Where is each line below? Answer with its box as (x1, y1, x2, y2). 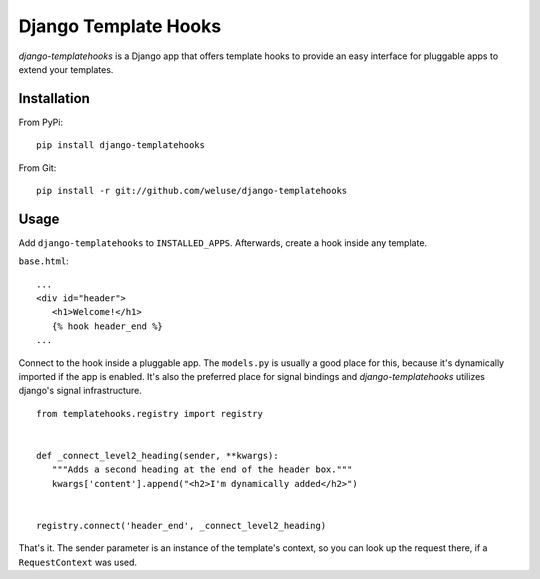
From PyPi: (18, 116, 64, 128)
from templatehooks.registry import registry (36, 408, 264, 419)
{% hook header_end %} (51, 320, 164, 332)
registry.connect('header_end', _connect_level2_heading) (36, 520, 327, 531)
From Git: (18, 161, 57, 174)
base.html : (18, 255, 69, 267)
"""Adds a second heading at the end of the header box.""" (51, 464, 353, 475)
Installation (18, 90, 90, 107)
